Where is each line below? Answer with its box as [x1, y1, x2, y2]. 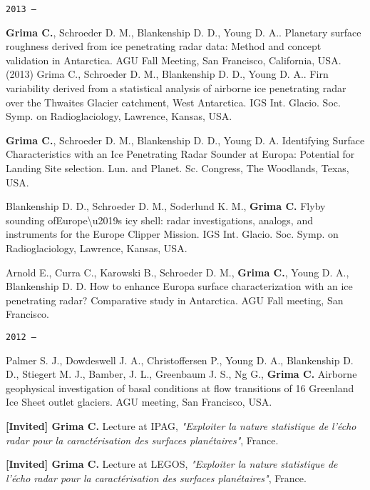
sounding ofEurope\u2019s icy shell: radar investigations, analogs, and [6, 212, 313, 227]
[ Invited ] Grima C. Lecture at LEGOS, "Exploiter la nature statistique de [6, 456, 338, 471]
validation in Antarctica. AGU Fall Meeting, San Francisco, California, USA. [6, 52, 341, 67]
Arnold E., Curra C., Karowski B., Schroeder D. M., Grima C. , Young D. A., [6, 264, 349, 279]
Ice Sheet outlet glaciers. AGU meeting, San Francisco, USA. [6, 394, 272, 409]
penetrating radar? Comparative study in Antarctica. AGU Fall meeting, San [6, 292, 344, 307]
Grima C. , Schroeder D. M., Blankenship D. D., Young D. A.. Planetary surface [6, 24, 361, 39]
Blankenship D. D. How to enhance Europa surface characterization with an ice [6, 279, 353, 294]
